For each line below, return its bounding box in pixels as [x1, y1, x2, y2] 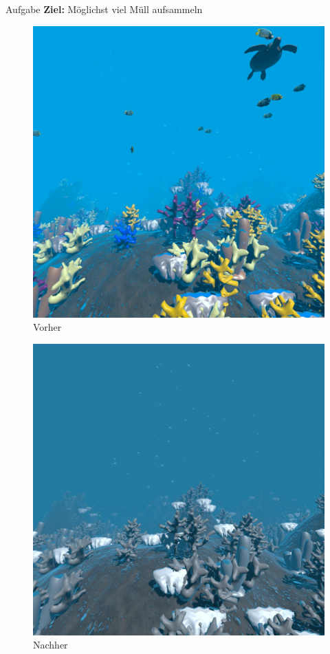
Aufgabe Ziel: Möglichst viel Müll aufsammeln [5, 2, 203, 16]
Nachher [33, 637, 68, 652]
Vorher [33, 320, 62, 334]
